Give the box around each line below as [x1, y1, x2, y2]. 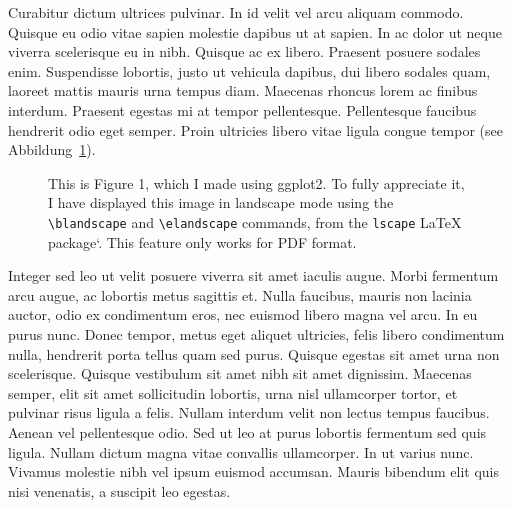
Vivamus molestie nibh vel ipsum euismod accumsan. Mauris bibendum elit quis [8, 461, 499, 482]
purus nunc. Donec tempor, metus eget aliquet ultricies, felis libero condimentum [8, 323, 505, 344]
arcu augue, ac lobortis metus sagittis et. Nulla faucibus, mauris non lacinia [8, 284, 472, 305]
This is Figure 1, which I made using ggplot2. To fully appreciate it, [48, 172, 465, 193]
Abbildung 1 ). [8, 139, 96, 160]
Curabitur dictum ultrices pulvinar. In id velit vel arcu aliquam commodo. [8, 2, 464, 22]
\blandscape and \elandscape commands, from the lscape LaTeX [48, 211, 462, 232]
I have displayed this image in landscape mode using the [48, 192, 394, 213]
